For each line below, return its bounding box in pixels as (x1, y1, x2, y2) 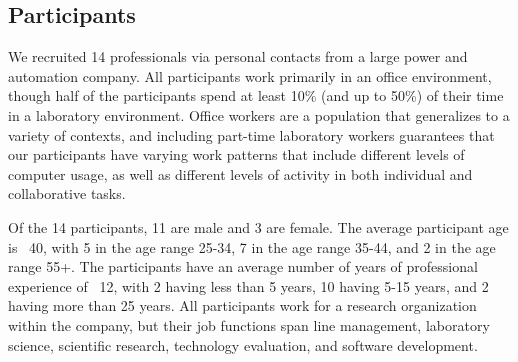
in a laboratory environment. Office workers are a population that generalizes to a (8, 104, 510, 125)
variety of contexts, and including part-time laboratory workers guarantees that (8, 124, 495, 145)
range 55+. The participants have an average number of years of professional (8, 256, 478, 277)
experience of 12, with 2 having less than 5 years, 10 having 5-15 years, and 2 (8, 275, 489, 296)
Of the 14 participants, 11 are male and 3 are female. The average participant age (8, 216, 509, 237)
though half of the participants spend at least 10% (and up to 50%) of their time (8, 85, 504, 106)
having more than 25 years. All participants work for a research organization (8, 295, 477, 316)
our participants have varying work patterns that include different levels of (8, 144, 465, 165)
